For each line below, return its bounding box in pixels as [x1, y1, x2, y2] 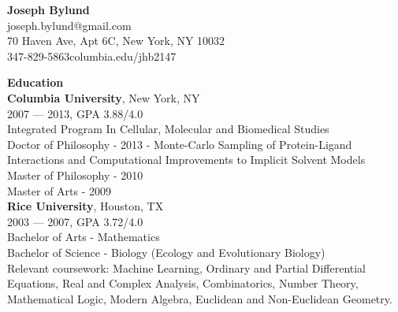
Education [7, 74, 64, 91]
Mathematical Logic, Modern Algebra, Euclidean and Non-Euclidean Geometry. [7, 290, 392, 306]
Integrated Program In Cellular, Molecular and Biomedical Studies [7, 121, 329, 137]
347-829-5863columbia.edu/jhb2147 [7, 47, 177, 64]
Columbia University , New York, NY [7, 89, 200, 106]
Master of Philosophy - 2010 [7, 166, 143, 183]
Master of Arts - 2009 [7, 182, 112, 199]
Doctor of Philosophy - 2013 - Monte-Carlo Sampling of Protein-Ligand [7, 136, 352, 152]
